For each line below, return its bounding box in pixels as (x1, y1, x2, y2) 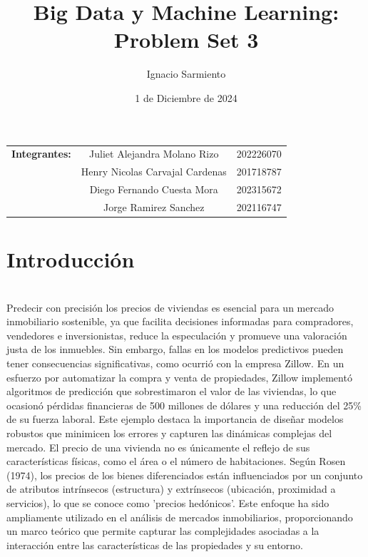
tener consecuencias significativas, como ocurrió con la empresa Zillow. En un (6, 355, 344, 370)
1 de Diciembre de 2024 (135, 90, 237, 105)
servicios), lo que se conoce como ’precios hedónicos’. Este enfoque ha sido (6, 495, 329, 510)
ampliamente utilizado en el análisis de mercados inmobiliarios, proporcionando (6, 509, 353, 524)
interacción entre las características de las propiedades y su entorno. (6, 537, 303, 552)
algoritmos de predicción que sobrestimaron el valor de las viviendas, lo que (6, 384, 337, 399)
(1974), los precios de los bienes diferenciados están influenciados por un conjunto (6, 467, 363, 482)
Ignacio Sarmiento (146, 66, 226, 81)
